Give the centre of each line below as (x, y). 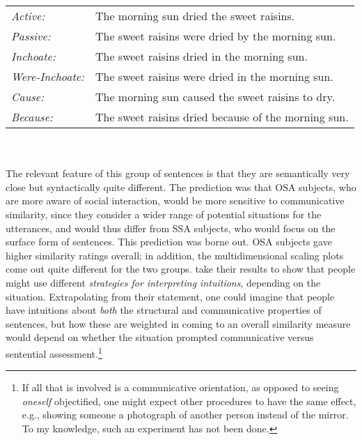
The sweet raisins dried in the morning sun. (201, 56)
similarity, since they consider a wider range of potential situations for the (164, 214)
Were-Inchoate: (48, 76)
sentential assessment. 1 (54, 352)
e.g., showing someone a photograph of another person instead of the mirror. (185, 415)
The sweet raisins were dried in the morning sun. (214, 76)
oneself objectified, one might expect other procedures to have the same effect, (189, 401)
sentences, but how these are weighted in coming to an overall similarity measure (178, 323)
